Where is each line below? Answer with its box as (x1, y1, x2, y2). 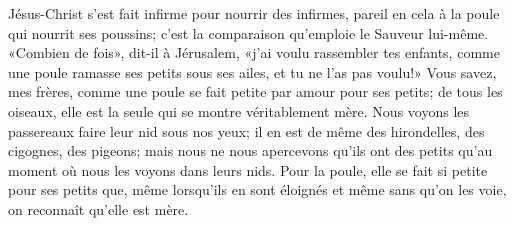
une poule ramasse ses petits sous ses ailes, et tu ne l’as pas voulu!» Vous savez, (8, 61, 497, 82)
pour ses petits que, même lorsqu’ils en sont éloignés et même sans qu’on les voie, (8, 179, 507, 200)
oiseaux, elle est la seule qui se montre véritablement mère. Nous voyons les (8, 100, 470, 121)
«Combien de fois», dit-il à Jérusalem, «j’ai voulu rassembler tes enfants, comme (8, 42, 500, 63)
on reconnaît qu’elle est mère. (8, 198, 189, 219)
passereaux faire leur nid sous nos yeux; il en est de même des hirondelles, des (8, 120, 485, 141)
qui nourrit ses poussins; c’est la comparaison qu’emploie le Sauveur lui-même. (8, 22, 489, 43)
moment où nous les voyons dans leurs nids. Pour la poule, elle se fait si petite (8, 159, 488, 180)
